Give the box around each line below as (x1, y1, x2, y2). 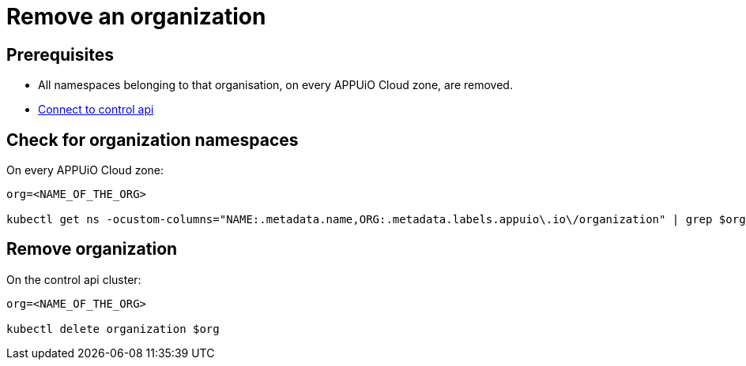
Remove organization (6, 239, 178, 260)
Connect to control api (38, 103, 154, 117)
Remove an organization (6, 3, 266, 30)
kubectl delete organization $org (6, 322, 220, 335)
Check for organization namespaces (6, 129, 299, 150)
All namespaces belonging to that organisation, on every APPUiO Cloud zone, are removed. (38, 78, 513, 92)
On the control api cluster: (6, 272, 141, 286)
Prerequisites (6, 44, 114, 65)
